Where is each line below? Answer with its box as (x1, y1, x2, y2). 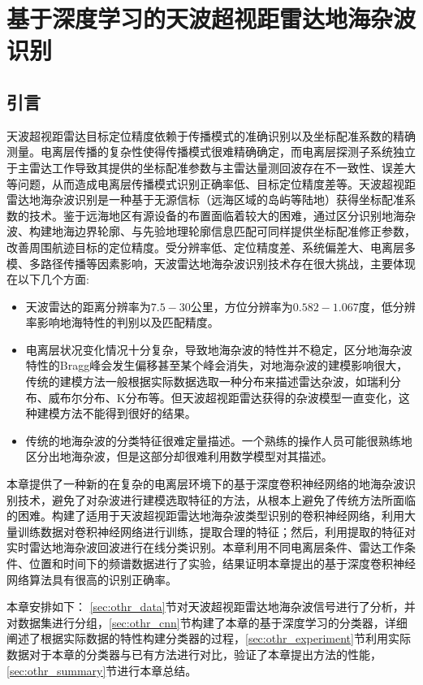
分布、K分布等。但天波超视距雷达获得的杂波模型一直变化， (82, 388, 399, 405)
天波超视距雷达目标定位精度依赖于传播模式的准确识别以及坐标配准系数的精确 (6, 127, 416, 144)
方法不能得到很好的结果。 (59, 405, 196, 422)
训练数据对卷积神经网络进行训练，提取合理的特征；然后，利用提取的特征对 (17, 522, 416, 540)
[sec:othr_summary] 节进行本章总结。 (6, 661, 197, 678)
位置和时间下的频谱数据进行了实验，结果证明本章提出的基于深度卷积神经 (28, 555, 416, 572)
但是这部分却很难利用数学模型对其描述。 (116, 448, 333, 465)
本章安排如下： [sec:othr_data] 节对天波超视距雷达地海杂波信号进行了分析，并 (6, 598, 416, 615)
